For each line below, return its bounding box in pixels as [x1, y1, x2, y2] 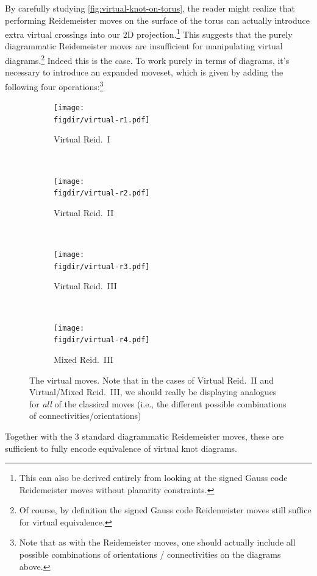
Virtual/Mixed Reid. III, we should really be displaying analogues [29, 385, 277, 398]
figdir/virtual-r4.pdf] [54, 335, 150, 345]
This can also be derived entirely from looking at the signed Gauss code [19, 471, 288, 484]
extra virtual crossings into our [5, 27, 121, 40]
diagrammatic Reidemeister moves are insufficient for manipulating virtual [5, 40, 283, 52]
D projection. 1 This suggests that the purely [127, 26, 293, 40]
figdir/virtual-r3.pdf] [54, 262, 150, 271]
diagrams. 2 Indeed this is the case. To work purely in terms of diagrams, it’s [5, 52, 290, 66]
